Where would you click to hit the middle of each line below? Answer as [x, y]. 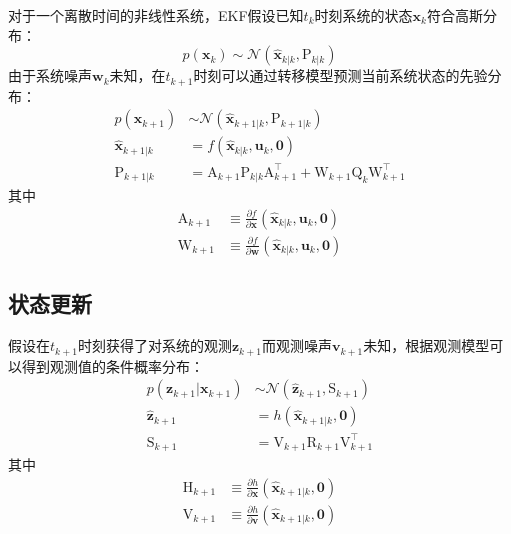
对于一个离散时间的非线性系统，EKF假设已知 [156, 15]
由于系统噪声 [50, 75]
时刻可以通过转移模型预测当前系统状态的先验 [340, 75]
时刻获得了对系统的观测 [154, 345]
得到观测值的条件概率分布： [112, 365]
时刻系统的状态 [363, 15]
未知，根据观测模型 [426, 345]
